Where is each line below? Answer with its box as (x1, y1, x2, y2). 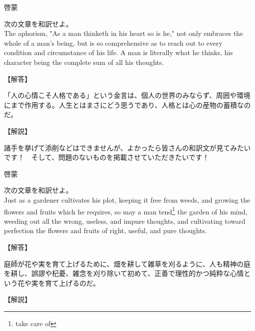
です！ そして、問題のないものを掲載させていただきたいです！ (4, 152, 209, 162)
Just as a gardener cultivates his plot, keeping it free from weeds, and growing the (4, 194, 251, 205)
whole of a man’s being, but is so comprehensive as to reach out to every (4, 37, 223, 48)
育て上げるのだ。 (45, 277, 100, 288)
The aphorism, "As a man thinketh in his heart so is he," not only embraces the (4, 28, 243, 38)
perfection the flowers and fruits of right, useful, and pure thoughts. (4, 225, 207, 236)
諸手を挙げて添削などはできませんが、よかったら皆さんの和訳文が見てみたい (4, 142, 251, 152)
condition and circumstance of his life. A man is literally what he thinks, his (4, 47, 233, 58)
